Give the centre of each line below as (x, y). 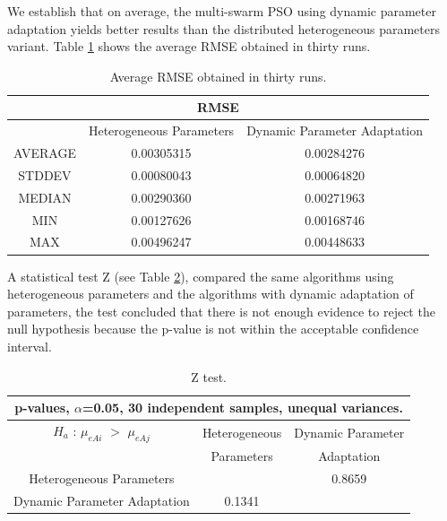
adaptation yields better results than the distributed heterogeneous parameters (223, 28)
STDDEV (45, 174)
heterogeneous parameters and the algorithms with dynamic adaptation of (211, 294)
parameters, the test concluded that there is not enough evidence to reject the (221, 311)
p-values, (42, 408)
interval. (30, 346)
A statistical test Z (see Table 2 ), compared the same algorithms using (201, 276)
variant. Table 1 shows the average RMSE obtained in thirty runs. (189, 46)
